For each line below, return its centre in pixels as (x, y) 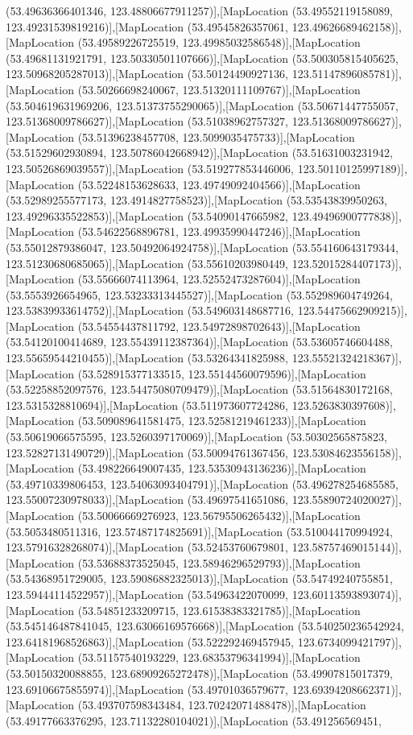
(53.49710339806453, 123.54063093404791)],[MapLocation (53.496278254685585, (202, 483)
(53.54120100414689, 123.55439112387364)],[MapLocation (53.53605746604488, (199, 342)
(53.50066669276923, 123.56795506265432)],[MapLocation (219, 515)
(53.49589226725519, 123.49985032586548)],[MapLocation (219, 42)
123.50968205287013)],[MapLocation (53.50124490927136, (147, 74)
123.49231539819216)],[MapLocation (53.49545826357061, (147, 26)
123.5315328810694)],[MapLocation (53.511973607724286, (147, 405)
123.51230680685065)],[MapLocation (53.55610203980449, (147, 263)
